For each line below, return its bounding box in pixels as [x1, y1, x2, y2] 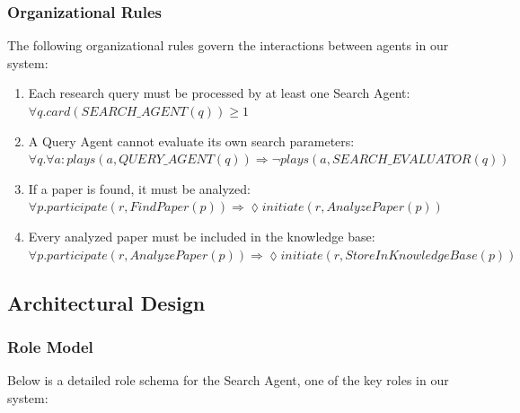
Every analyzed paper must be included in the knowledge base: [28, 226, 375, 245]
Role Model [7, 335, 93, 357]
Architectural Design [7, 288, 206, 316]
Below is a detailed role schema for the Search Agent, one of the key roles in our [7, 371, 449, 390]
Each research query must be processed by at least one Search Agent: [28, 83, 410, 102]
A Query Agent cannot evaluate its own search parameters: [28, 131, 355, 150]
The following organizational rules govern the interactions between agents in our [7, 36, 449, 55]
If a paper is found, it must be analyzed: [28, 179, 251, 198]
